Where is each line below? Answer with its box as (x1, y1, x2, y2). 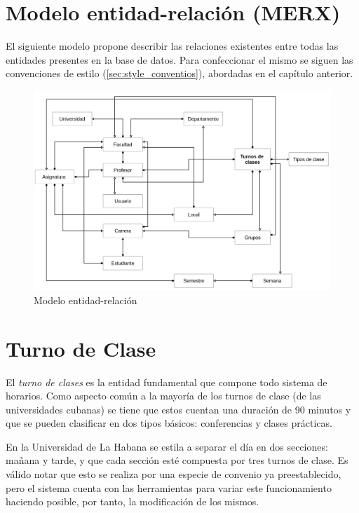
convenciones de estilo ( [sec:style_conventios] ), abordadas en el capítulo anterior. (6, 66, 353, 81)
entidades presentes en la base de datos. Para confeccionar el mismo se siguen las (6, 52, 353, 67)
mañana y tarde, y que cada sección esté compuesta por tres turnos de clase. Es (6, 453, 348, 467)
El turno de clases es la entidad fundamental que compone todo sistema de (6, 374, 327, 389)
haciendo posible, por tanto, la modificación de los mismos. (6, 494, 259, 509)
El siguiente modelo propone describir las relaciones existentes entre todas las (6, 39, 339, 53)
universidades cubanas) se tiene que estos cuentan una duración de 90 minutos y (6, 402, 351, 416)
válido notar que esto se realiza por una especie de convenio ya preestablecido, (6, 467, 341, 481)
